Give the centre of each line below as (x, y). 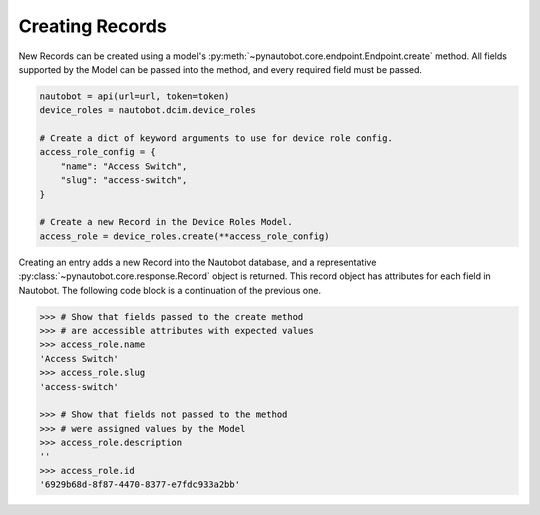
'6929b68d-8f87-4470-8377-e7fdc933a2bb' (139, 484)
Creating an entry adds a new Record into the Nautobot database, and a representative (197, 262)
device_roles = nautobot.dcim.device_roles (148, 110)
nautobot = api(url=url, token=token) (134, 96)
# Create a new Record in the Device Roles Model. (166, 222)
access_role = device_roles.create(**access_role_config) (184, 236)
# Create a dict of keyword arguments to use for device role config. (216, 138)
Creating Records (92, 26)
